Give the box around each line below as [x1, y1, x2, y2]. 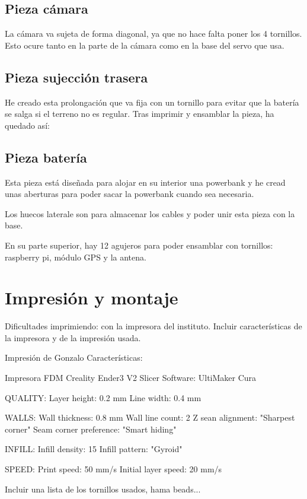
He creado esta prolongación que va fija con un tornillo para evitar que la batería [5, 96, 299, 108]
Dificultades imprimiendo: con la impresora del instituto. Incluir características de [5, 320, 302, 332]
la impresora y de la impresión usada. [5, 331, 141, 344]
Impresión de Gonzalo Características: [5, 351, 143, 364]
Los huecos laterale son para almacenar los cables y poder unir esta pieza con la [5, 207, 295, 220]
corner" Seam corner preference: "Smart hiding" [5, 422, 177, 435]
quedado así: [5, 119, 50, 131]
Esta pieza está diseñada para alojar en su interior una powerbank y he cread [5, 176, 286, 188]
